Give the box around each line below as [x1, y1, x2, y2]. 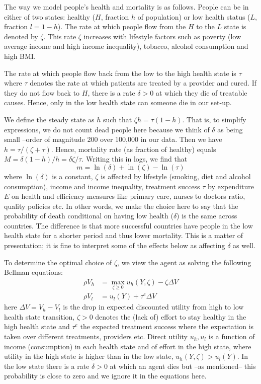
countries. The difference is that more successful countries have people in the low [4, 220, 253, 231]
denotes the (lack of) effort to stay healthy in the [95, 311, 246, 322]
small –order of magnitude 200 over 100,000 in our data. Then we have [4, 134, 222, 144]
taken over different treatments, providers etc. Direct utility [4, 331, 188, 341]
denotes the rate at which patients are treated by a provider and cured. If [30, 78, 256, 88]
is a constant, [52, 171, 93, 181]
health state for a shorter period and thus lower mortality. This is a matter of [4, 230, 243, 241]
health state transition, [4, 311, 75, 322]
